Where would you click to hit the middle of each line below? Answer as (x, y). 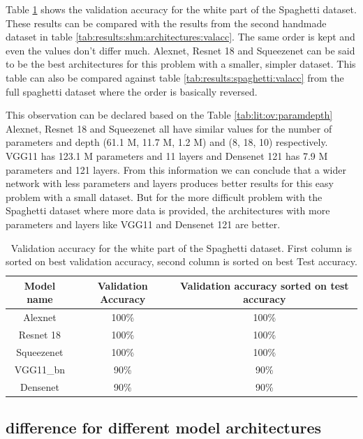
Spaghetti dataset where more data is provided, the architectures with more (168, 210)
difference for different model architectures (163, 427)
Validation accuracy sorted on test (265, 285)
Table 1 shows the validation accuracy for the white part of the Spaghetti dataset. (181, 9)
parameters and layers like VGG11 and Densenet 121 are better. (143, 224)
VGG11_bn (39, 369)
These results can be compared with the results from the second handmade (166, 23)
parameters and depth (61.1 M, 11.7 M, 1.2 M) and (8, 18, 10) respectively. (167, 142)
